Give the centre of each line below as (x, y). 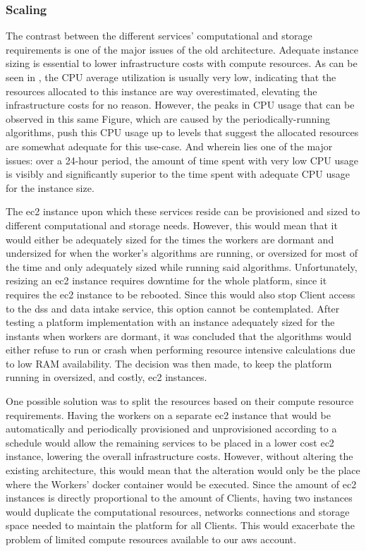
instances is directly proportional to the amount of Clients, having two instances (179, 498)
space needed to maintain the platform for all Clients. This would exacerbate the (180, 525)
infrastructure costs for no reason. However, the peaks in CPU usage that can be (180, 105)
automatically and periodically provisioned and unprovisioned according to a (171, 429)
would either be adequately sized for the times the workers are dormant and (170, 239)
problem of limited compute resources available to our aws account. (151, 539)
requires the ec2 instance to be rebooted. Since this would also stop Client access (181, 294)
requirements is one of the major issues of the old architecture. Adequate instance (182, 49)
